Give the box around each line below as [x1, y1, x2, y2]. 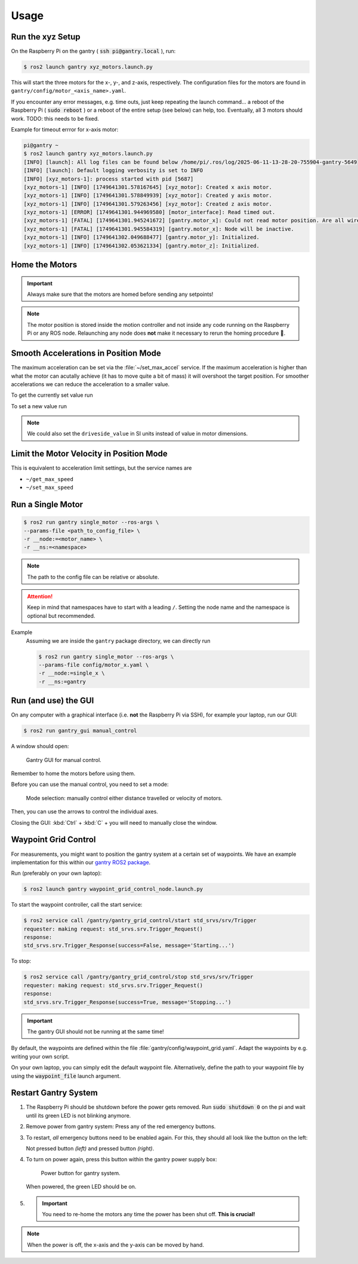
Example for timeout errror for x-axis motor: [11, 126, 119, 133]
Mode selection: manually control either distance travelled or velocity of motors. [26, 794, 223, 801]
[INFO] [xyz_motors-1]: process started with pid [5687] [23, 175, 194, 182]
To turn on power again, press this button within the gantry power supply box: [26, 1156, 217, 1163]
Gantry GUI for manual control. [26, 756, 101, 763]
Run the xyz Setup [11, 32, 81, 42]
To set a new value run [11, 402, 67, 409]
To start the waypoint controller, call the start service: [11, 901, 143, 908]
